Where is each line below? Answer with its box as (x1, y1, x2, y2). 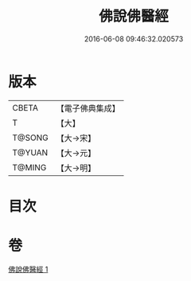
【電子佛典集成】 (56, 103, 121, 114)
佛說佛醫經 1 (8, 264, 49, 274)
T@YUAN (12, 146, 49, 158)
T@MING (12, 162, 47, 173)
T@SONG (12, 132, 49, 143)
